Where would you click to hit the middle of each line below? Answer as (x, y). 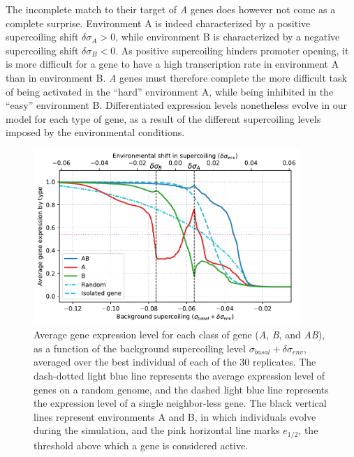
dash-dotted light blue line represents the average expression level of (179, 375)
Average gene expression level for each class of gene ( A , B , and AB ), (179, 335)
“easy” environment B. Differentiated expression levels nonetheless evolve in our (177, 105)
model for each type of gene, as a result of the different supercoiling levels (163, 118)
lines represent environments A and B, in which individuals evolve (175, 416)
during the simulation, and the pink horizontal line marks (157, 430)
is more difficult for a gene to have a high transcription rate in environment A (172, 64)
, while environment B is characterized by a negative (228, 37)
